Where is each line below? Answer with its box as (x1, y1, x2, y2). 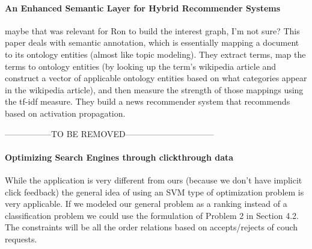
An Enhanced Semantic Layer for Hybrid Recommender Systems (5, 1, 281, 14)
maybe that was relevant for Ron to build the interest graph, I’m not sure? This (5, 24, 300, 37)
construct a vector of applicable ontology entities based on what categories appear (5, 72, 307, 84)
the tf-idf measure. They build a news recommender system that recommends (5, 95, 290, 108)
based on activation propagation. (5, 106, 126, 119)
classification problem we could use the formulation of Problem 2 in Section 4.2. (5, 209, 299, 221)
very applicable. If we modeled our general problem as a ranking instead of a (5, 197, 287, 210)
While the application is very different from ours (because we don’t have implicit (5, 173, 302, 186)
